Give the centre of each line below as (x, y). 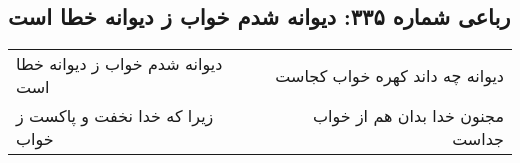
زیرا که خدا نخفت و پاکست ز (115, 116)
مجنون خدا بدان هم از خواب (408, 116)
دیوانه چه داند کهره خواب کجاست (389, 75)
